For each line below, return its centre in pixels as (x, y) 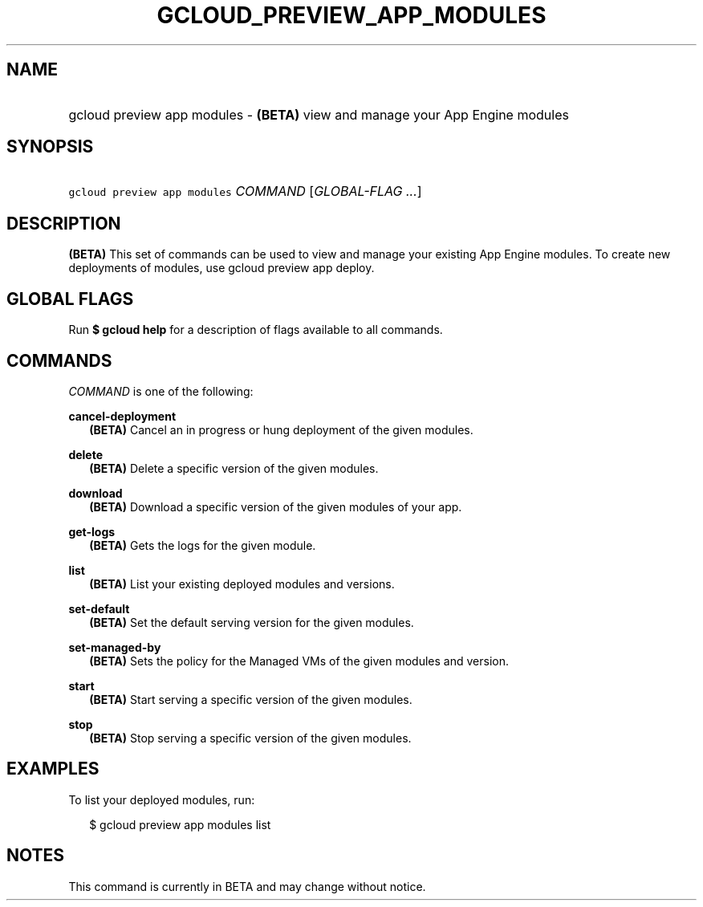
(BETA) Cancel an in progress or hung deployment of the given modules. (281, 429)
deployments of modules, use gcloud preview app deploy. (221, 268)
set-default (99, 608)
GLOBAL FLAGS (70, 299)
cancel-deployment (122, 416)
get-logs (92, 531)
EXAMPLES (53, 769)
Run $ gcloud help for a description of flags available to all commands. (256, 330)
